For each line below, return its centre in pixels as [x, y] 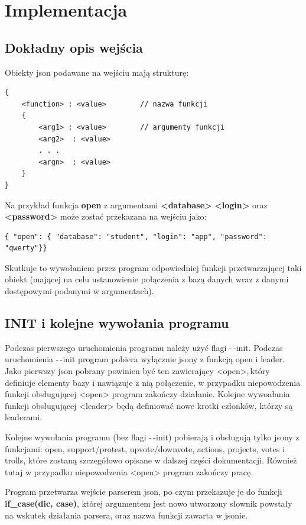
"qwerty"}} [26, 248]
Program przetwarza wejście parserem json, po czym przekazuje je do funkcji [144, 492]
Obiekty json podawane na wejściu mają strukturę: [97, 72]
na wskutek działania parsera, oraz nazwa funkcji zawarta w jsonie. [126, 515]
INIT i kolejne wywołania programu [117, 323]
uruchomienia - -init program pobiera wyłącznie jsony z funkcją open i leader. [145, 359]
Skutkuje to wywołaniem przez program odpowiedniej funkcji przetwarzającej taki [153, 267]
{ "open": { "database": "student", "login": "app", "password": [136, 236]
